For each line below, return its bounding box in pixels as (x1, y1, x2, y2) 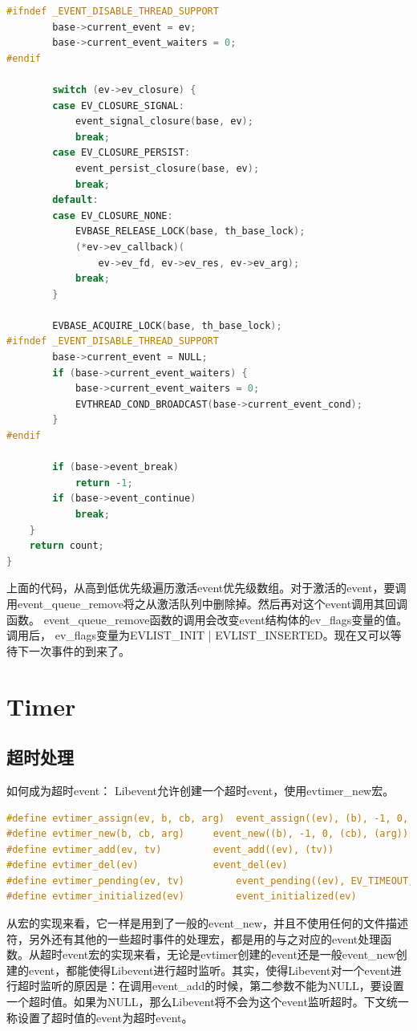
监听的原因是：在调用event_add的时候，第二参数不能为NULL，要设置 (39, 977, 404, 994)
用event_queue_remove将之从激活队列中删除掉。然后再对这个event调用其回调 (6, 595, 408, 611)
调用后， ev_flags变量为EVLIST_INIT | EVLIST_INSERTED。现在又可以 (6, 627, 391, 643)
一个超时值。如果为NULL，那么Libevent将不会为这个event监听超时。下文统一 (6, 993, 409, 1010)
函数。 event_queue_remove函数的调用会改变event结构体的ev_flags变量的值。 (6, 611, 408, 627)
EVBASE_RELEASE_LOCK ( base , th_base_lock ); (75, 225, 306, 237)
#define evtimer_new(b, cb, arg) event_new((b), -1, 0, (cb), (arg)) (6, 828, 409, 840)
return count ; (29, 540, 104, 552)
